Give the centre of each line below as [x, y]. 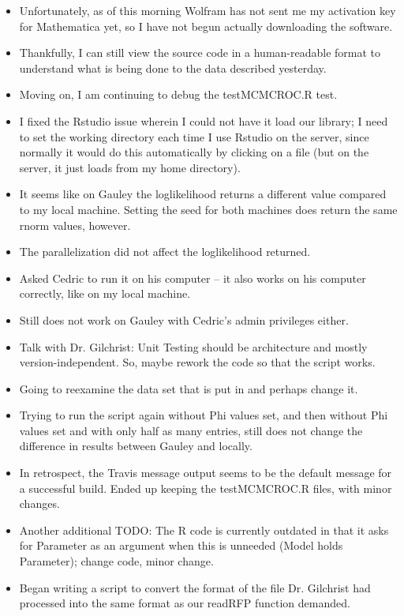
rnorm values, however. [75, 225]
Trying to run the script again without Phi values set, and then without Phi [204, 415]
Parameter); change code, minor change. [116, 561]
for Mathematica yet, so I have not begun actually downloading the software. [206, 26]
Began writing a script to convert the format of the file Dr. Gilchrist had [195, 587]
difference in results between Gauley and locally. [136, 446]
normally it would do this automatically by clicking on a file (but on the [194, 152]
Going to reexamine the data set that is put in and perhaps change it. [189, 388]
